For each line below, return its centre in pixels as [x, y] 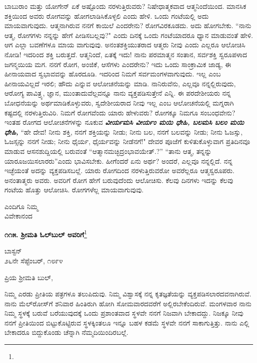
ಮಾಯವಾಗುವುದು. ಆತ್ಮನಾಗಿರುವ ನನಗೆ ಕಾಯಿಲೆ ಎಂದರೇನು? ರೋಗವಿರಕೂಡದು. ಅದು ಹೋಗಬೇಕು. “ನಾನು [128, 25]
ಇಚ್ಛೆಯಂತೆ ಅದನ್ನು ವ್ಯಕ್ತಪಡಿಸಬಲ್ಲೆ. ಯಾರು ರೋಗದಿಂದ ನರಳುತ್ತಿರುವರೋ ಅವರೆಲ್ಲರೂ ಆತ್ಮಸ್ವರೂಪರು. [120, 170]
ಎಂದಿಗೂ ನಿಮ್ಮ [21, 206]
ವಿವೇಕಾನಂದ [18, 216]
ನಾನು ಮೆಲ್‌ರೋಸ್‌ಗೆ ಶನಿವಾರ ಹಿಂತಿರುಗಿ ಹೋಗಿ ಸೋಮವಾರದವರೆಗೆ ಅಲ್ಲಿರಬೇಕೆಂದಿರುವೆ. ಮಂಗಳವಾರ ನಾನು [128, 303]
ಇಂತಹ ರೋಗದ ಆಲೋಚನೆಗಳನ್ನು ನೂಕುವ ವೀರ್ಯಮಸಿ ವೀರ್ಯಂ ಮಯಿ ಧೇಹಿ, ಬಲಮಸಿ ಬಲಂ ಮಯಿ [124, 122]
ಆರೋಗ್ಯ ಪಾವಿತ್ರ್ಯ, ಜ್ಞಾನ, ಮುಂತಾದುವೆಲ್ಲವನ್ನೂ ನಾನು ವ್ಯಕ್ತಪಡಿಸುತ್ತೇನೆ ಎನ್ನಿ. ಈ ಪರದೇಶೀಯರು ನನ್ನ [118, 93]
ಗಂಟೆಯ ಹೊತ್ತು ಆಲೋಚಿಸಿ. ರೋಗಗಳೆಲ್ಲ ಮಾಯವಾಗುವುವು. [74, 190]
